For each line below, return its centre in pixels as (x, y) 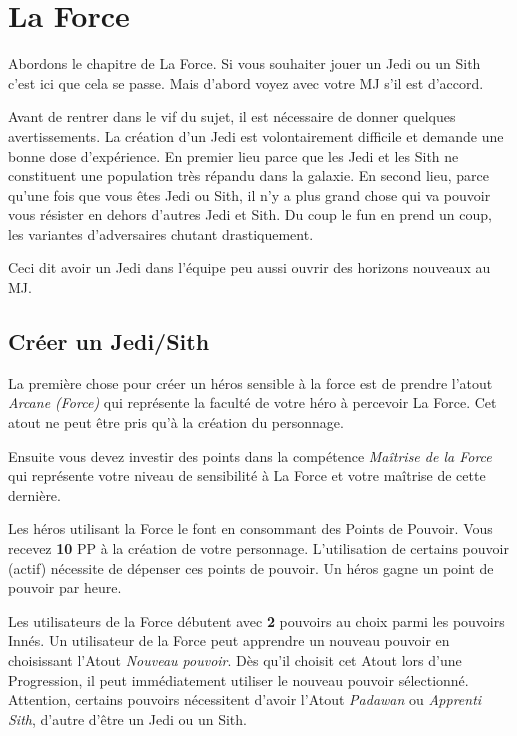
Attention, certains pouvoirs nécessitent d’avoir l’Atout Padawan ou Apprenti (245, 699)
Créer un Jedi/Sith (109, 341)
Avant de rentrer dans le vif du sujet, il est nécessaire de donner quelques (232, 116)
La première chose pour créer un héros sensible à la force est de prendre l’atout (250, 382)
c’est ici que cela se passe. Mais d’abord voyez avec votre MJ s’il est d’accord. (246, 82)
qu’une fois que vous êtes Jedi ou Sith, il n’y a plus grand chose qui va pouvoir (249, 194)
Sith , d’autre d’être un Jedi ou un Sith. (127, 718)
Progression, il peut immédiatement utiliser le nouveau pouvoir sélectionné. (238, 679)
